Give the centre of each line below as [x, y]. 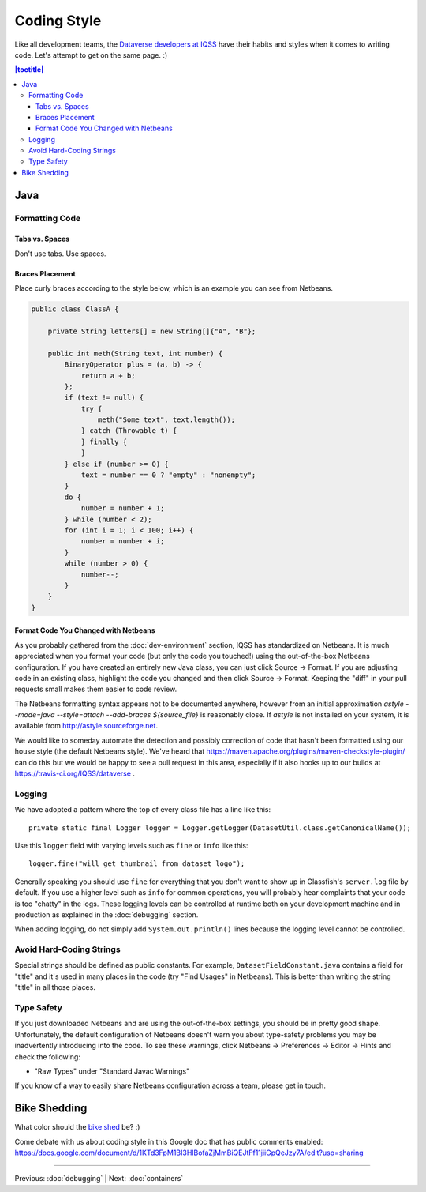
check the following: [47, 1057]
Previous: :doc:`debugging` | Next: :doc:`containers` [99, 1179]
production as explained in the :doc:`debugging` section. [106, 914]
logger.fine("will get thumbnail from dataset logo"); [137, 864]
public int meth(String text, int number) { [135, 353]
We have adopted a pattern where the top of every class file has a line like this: [143, 810]
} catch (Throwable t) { [129, 431]
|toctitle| [29, 70]
